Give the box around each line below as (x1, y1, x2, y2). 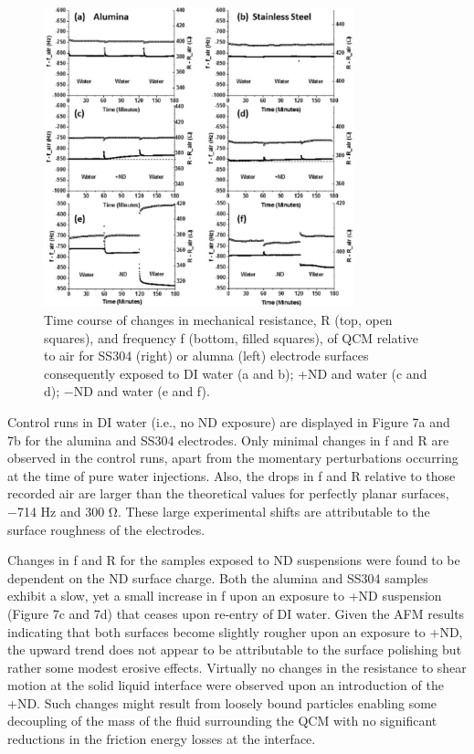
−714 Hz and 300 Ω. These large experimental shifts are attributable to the (7, 501, 430, 520)
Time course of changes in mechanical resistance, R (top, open (44, 310, 393, 330)
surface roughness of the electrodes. (7, 519, 205, 539)
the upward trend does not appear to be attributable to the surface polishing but (7, 640, 462, 659)
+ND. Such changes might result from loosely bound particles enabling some (7, 693, 437, 712)
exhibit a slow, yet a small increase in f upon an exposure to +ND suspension (7, 586, 442, 605)
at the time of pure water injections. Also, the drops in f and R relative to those (7, 466, 456, 485)
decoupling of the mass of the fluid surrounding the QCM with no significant (7, 711, 437, 730)
